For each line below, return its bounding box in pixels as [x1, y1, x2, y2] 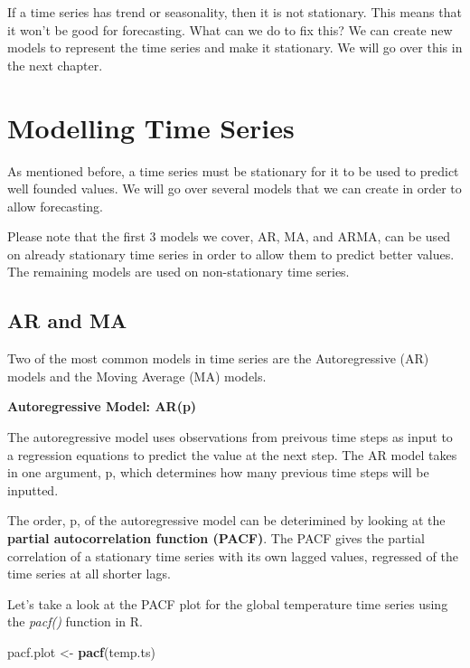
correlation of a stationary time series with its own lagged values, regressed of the [7, 546, 458, 565]
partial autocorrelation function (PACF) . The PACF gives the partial [7, 529, 425, 548]
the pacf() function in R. [7, 612, 143, 631]
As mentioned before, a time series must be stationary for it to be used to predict [7, 161, 459, 180]
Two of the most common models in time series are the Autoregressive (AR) [7, 349, 429, 368]
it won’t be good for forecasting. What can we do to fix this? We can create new [7, 20, 453, 39]
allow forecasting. [7, 196, 103, 215]
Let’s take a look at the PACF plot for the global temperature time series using [7, 594, 448, 613]
